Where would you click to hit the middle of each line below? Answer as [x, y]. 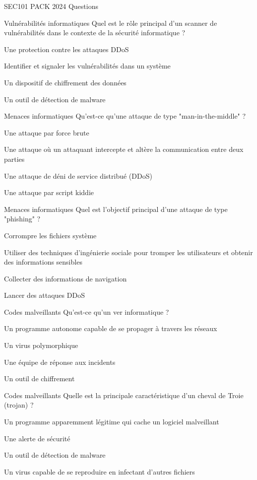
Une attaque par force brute [47, 132]
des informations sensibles [43, 262]
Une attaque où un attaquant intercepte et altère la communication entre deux [124, 149]
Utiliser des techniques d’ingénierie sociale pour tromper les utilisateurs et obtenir [128, 252]
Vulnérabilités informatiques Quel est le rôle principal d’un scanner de [111, 23]
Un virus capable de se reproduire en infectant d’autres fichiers [99, 471]
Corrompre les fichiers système [50, 235]
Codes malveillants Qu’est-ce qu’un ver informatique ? [87, 311]
